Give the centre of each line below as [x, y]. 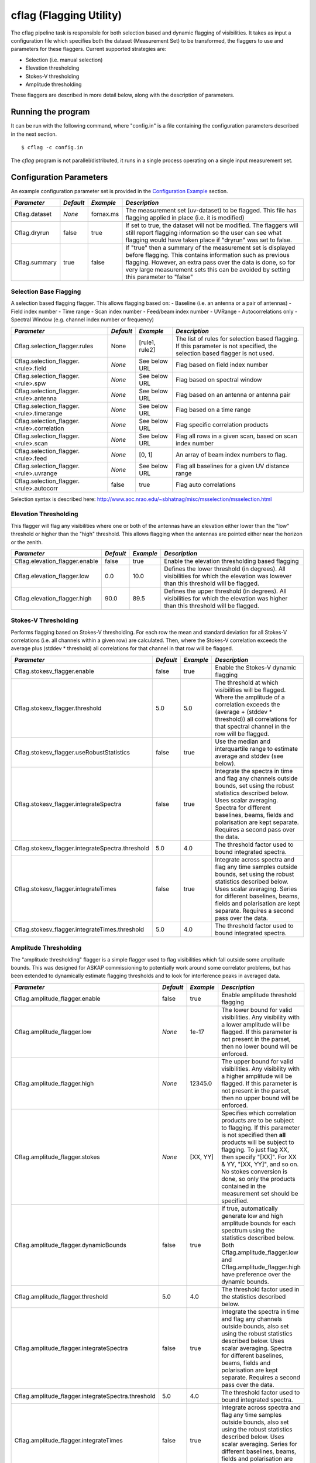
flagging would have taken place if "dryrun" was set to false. [209, 240]
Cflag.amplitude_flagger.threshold [61, 1296]
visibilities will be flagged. [250, 689]
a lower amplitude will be [255, 1024]
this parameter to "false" [159, 277]
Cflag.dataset [33, 214]
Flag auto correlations [206, 485]
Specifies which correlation [259, 1113]
